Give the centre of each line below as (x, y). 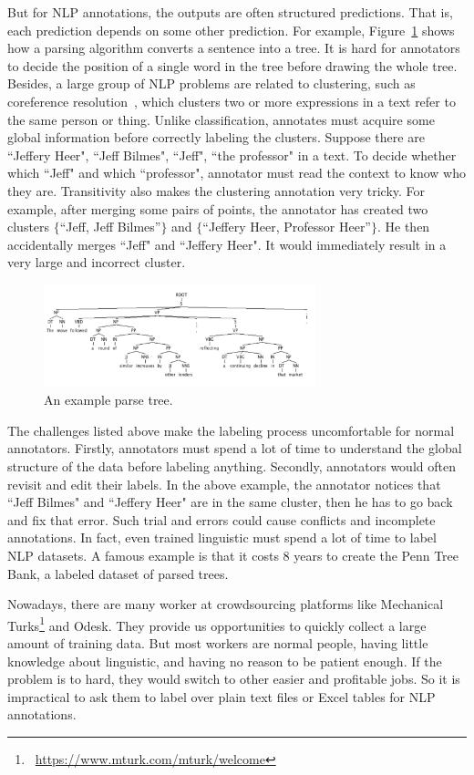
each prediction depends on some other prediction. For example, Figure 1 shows (231, 30)
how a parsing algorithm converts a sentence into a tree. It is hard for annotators (234, 48)
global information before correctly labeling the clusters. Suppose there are (216, 137)
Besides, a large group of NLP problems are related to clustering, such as (211, 83)
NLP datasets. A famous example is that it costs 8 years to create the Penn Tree (233, 555)
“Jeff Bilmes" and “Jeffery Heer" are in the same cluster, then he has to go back (230, 502)
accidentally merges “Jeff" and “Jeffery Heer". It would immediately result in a (227, 244)
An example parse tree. (108, 400)
